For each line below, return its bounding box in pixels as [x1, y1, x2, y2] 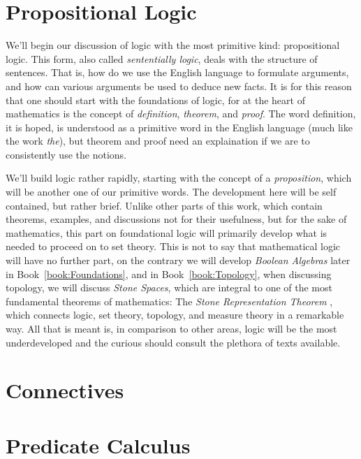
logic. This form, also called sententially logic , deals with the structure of [6, 51, 318, 66]
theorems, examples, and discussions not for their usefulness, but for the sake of [6, 212, 347, 226]
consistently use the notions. [6, 147, 126, 161]
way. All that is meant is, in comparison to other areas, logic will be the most [6, 321, 337, 335]
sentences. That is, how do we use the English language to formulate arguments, [6, 65, 349, 80]
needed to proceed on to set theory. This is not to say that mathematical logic [6, 239, 341, 254]
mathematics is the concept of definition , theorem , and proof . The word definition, [6, 106, 356, 121]
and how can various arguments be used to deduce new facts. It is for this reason [6, 78, 352, 93]
